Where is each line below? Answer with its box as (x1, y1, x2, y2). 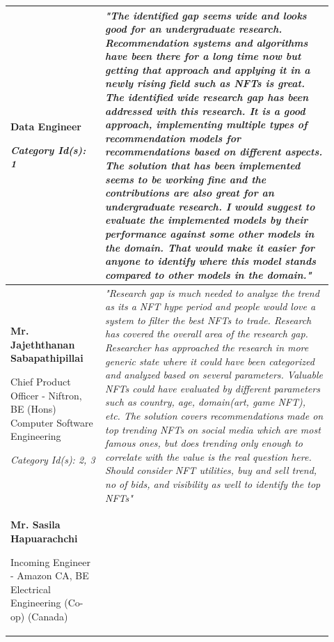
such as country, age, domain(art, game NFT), (105, 395, 306, 409)
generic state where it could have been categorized (105, 353, 315, 368)
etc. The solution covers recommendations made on (105, 408, 324, 422)
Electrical (10, 581, 51, 596)
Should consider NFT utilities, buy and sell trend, (105, 463, 317, 477)
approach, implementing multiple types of (105, 117, 308, 132)
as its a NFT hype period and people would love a (105, 299, 316, 314)
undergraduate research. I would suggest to (105, 199, 315, 213)
